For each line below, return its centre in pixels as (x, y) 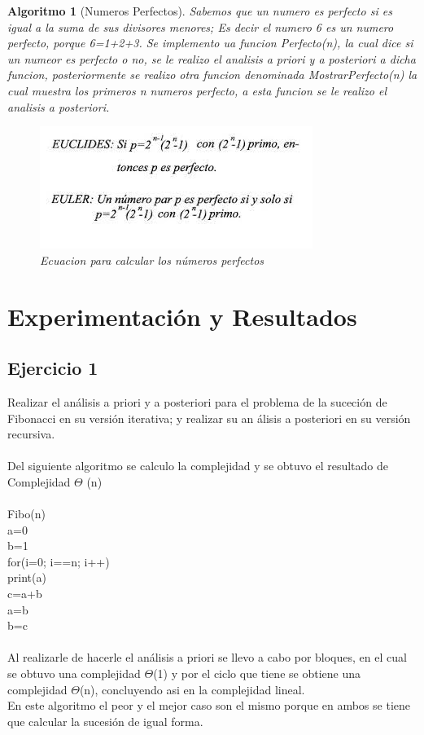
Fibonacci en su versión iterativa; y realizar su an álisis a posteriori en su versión (209, 418)
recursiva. (31, 434)
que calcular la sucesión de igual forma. (105, 721)
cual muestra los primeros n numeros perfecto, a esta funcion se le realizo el (197, 90)
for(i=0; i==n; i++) (59, 561)
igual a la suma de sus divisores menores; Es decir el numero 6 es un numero (201, 26)
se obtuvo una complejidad (74, 673)
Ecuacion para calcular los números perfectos (152, 260)
